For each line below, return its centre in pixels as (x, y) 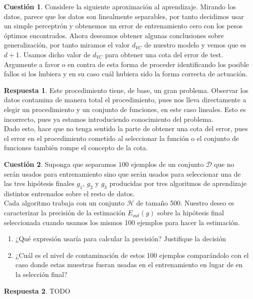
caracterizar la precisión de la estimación (65, 213)
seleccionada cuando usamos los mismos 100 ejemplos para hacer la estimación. (122, 222)
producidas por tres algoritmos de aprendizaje (178, 183)
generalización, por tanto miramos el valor (67, 45)
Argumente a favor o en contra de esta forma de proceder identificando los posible (126, 64)
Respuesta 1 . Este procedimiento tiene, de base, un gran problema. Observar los (126, 90)
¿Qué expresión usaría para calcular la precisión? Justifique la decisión (121, 239)
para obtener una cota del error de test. (164, 54)
